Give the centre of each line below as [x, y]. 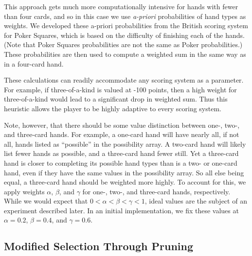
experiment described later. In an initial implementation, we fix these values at [121, 210]
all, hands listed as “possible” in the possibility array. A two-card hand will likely [125, 144]
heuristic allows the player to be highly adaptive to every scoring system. [113, 108]
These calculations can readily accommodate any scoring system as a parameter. [124, 80]
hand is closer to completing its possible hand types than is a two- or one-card [121, 162]
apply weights [24, 191]
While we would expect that [46, 201]
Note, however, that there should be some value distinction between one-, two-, [122, 125]
